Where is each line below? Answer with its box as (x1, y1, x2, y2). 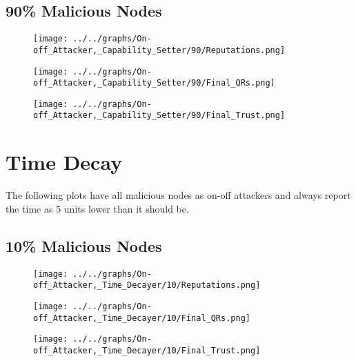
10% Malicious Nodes (6, 235, 162, 256)
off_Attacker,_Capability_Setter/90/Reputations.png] (33, 45, 286, 55)
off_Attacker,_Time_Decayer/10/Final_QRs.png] (33, 313, 250, 323)
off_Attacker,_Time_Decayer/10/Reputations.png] (33, 280, 261, 291)
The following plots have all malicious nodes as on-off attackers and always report (6, 188, 351, 202)
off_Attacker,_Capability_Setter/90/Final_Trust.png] (33, 110, 286, 121)
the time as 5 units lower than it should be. (6, 201, 189, 215)
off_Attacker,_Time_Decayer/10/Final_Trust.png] (33, 345, 261, 355)
